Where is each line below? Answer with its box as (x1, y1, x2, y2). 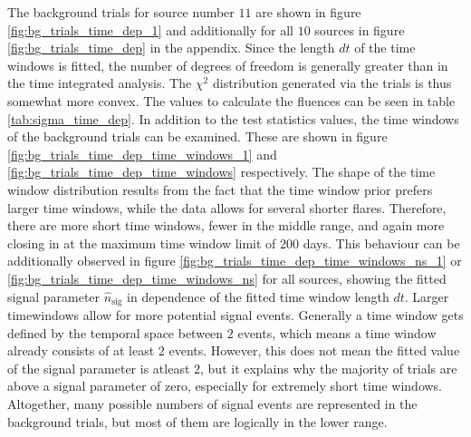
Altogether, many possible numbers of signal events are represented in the (7, 393, 418, 413)
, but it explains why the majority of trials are (200, 358, 457, 377)
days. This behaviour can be (303, 233, 460, 252)
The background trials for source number (7, 3, 235, 21)
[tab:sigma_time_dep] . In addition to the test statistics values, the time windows (7, 109, 459, 128)
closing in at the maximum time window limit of (7, 233, 276, 252)
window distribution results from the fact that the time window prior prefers (7, 180, 433, 199)
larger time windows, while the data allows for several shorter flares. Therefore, (7, 198, 447, 217)
